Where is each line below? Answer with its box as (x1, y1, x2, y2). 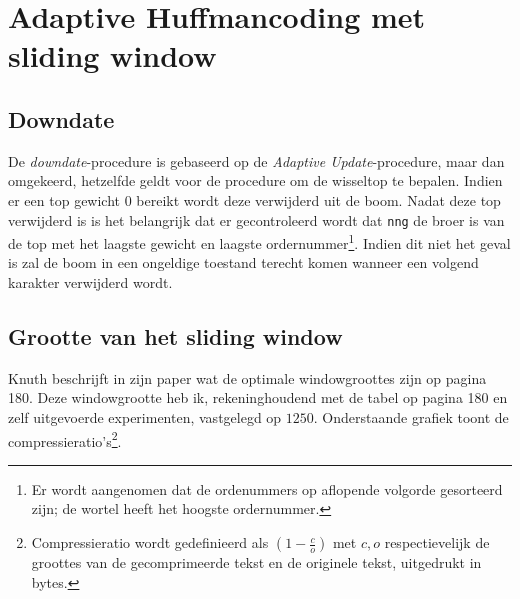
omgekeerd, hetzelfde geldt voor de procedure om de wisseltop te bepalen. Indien (8, 170, 503, 191)
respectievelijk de (384, 532, 490, 553)
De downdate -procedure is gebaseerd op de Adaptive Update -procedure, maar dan (8, 150, 505, 171)
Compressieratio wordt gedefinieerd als (31, 532, 269, 553)
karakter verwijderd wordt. (8, 272, 173, 293)
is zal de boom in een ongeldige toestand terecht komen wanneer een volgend (8, 252, 479, 273)
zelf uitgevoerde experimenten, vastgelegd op (8, 407, 282, 428)
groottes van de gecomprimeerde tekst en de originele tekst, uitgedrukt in (31, 552, 482, 573)
